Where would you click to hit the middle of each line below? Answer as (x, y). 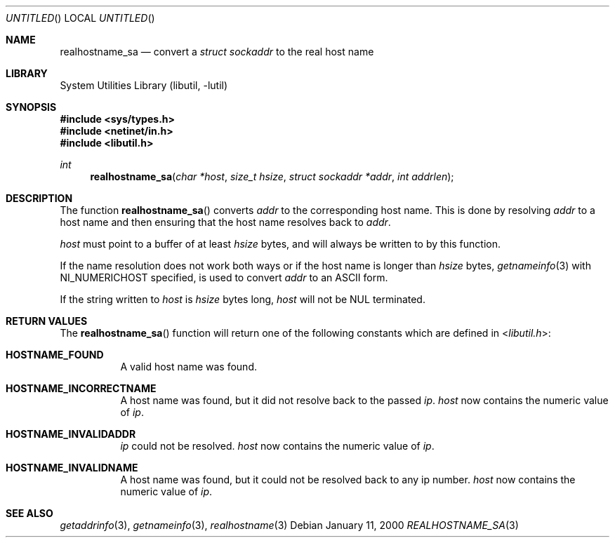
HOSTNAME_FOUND (55, 355)
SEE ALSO (29, 513)
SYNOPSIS (31, 107)
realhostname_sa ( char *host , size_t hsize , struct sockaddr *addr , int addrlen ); (272, 176)
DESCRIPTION (39, 198)
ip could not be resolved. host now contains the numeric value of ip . (277, 446)
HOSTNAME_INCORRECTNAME (81, 388)
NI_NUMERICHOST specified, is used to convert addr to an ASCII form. (224, 277)
